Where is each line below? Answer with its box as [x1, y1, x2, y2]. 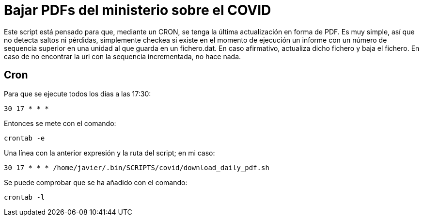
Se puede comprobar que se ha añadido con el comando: [4, 178, 188, 187]
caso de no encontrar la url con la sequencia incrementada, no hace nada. [4, 52, 241, 61]
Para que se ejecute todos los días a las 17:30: [4, 89, 151, 98]
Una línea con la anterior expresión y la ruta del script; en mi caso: [4, 148, 215, 157]
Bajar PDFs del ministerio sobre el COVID [4, 2, 271, 18]
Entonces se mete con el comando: [4, 119, 116, 127]
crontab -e [4, 134, 45, 142]
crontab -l [4, 193, 45, 201]
